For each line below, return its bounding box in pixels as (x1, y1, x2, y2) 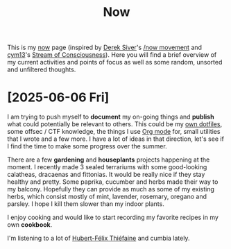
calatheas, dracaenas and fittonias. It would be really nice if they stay (7, 171, 205, 179)
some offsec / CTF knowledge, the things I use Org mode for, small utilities (7, 128, 221, 136)
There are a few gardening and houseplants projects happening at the (7, 155, 210, 164)
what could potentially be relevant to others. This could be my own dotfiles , (7, 120, 223, 128)
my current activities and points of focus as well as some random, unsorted (7, 58, 223, 67)
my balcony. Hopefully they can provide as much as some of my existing (7, 185, 215, 194)
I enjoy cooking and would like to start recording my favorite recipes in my (7, 213, 219, 222)
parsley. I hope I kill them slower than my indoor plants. (7, 200, 164, 208)
